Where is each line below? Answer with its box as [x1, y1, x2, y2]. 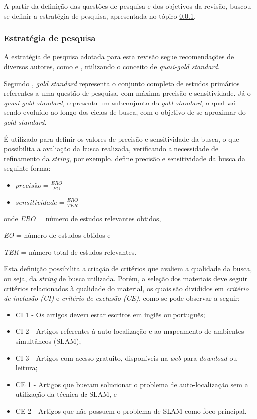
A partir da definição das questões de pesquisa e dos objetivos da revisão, [4, 1, 228, 11]
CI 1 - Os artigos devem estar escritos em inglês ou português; [15, 309, 205, 319]
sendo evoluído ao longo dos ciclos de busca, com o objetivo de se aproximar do [4, 107, 246, 117]
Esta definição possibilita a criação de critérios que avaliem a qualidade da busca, [4, 263, 252, 274]
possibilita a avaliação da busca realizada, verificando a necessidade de [4, 143, 218, 154]
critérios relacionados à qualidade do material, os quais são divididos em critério [4, 283, 249, 293]
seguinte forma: [4, 163, 51, 173]
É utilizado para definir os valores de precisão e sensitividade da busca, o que [4, 133, 239, 144]
